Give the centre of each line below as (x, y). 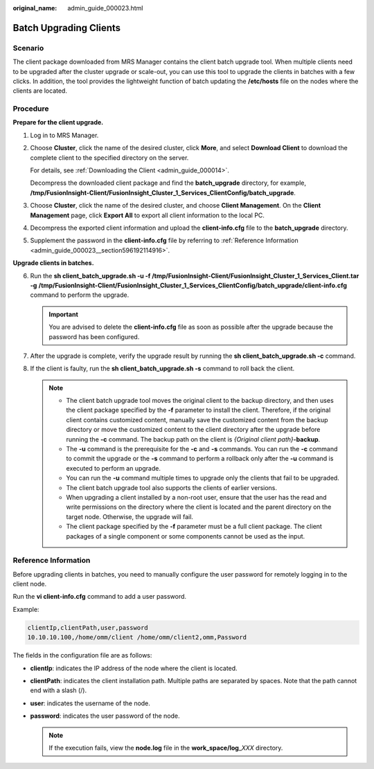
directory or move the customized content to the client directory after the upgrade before (193, 430)
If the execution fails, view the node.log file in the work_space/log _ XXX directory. (166, 748)
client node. (30, 584)
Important (64, 314)
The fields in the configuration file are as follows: (82, 655)
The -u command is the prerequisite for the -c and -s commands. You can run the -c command (202, 449)
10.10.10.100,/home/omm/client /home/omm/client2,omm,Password (137, 637)
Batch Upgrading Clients (67, 28)
